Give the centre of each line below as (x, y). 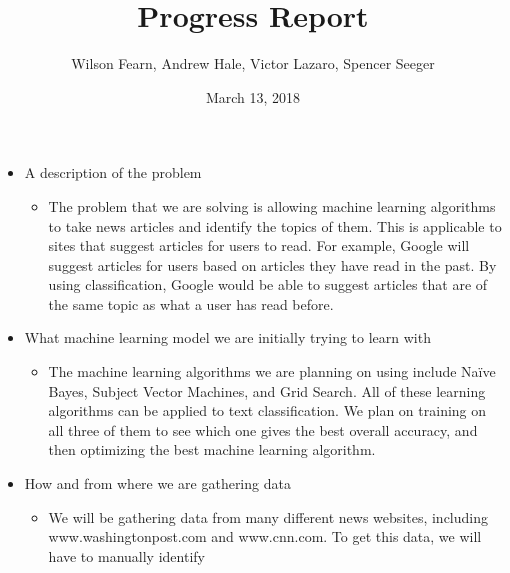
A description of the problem (113, 172)
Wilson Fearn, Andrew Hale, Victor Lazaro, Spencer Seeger (253, 63)
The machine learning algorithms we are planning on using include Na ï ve (272, 371)
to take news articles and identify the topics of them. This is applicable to (275, 225)
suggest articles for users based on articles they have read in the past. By (272, 264)
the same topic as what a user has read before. (191, 303)
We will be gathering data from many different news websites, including (268, 516)
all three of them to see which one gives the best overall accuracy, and (263, 429)
